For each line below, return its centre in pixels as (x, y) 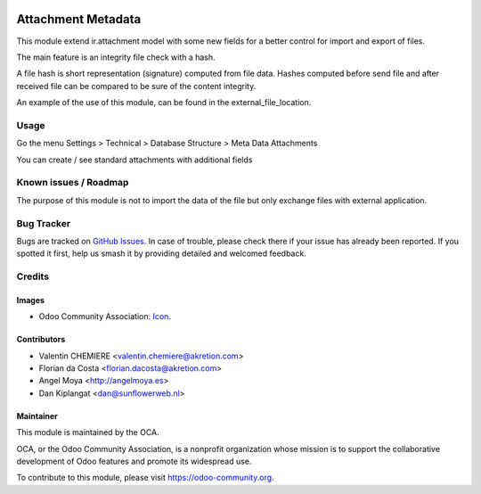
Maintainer (37, 416)
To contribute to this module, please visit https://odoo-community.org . (146, 478)
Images (30, 300)
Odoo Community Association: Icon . (105, 317)
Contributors (41, 340)
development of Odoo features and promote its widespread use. (134, 461)
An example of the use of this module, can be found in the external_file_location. (164, 103)
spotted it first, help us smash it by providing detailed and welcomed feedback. (161, 253)
